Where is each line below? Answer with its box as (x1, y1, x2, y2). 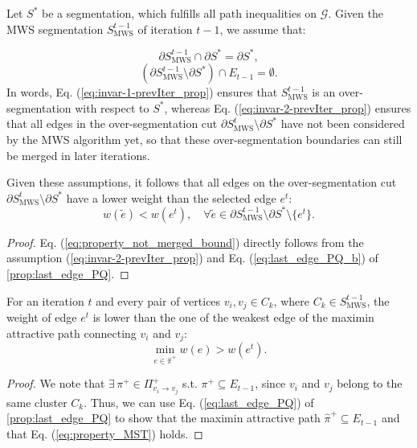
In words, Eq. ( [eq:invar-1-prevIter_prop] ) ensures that (6, 84, 278, 101)
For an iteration (6, 292, 84, 309)
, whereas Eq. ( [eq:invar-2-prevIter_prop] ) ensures (164, 99, 411, 116)
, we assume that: (219, 20, 306, 37)
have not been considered (280, 115, 405, 132)
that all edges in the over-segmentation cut (6, 115, 218, 132)
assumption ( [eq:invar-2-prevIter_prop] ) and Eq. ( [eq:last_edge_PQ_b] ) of (6, 249, 378, 266)
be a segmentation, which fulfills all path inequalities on (42, 5, 317, 21)
